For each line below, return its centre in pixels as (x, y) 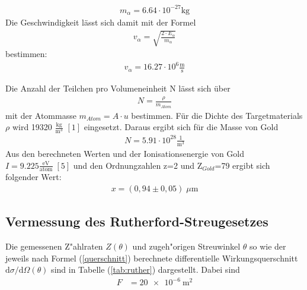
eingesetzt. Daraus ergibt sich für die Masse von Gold (181, 127)
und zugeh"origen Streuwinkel (186, 246)
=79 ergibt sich (242, 165)
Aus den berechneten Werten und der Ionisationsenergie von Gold (125, 153)
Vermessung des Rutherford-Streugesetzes (137, 221)
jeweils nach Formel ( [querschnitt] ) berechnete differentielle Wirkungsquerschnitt (152, 258)
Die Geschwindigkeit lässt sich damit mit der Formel (101, 22)
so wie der (268, 246)
